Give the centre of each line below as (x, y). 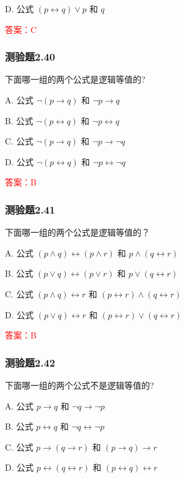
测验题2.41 (30, 209)
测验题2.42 (30, 362)
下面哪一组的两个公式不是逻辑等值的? (80, 385)
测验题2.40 (30, 57)
